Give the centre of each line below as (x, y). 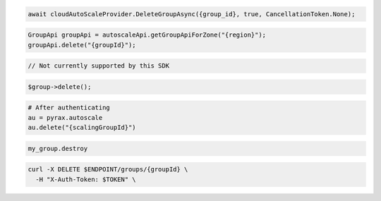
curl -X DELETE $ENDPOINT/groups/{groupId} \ (108, 170)
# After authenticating (69, 108)
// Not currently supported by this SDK (98, 66)
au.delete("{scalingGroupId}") (82, 128)
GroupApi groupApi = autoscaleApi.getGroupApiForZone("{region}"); (147, 35)
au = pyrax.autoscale (65, 117)
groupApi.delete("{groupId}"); (82, 45)
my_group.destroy (58, 148)
